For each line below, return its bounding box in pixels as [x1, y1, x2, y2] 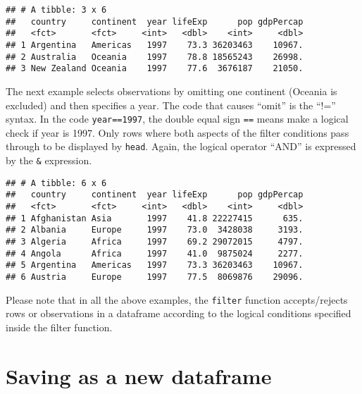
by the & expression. [6, 153, 92, 168]
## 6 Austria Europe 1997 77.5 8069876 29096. [6, 271, 304, 282]
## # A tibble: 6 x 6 [6, 178, 107, 188]
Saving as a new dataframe [6, 361, 272, 390]
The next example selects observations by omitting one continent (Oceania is [6, 83, 337, 98]
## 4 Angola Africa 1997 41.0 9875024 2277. [6, 248, 304, 259]
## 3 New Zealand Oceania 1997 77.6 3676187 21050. [6, 63, 304, 74]
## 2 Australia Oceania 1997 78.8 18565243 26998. [6, 51, 304, 62]
